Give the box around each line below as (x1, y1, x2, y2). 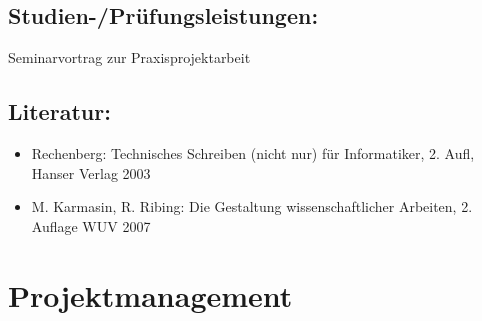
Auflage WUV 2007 (31, 215, 151, 236)
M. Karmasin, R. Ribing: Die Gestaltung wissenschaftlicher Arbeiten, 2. (31, 196, 473, 217)
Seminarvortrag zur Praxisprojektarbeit (8, 47, 251, 68)
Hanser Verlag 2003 (31, 162, 151, 183)
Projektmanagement (8, 274, 293, 315)
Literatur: (8, 96, 111, 127)
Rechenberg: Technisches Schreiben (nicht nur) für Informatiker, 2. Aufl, (31, 143, 475, 163)
